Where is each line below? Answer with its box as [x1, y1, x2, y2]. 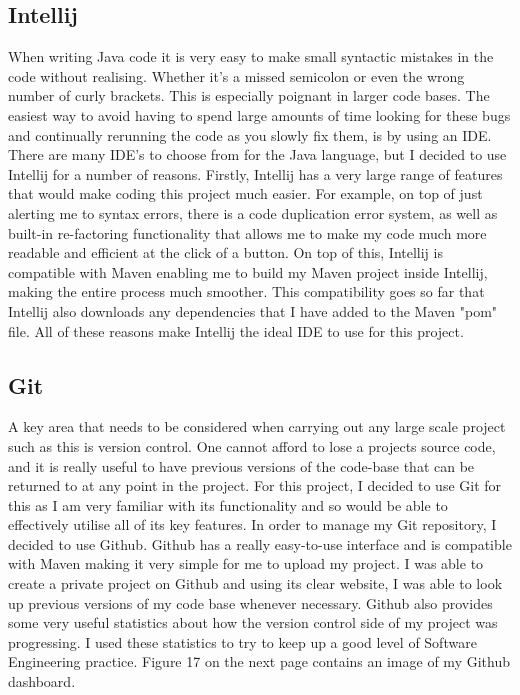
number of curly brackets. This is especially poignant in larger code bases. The [8, 85, 490, 106]
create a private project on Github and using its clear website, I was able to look [8, 573, 503, 594]
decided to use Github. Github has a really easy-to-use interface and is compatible [8, 533, 512, 554]
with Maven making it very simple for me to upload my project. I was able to [8, 553, 484, 574]
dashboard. [8, 671, 76, 692]
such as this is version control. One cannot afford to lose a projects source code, [8, 435, 496, 456]
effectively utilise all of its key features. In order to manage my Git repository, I [8, 514, 497, 535]
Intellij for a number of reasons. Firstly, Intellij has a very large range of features [8, 163, 503, 184]
